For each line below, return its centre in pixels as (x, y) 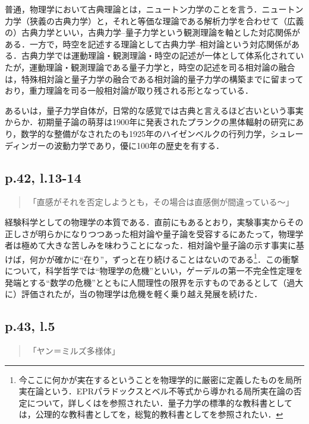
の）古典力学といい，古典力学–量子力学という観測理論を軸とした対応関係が (152, 32)
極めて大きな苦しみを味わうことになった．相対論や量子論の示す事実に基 (163, 245)
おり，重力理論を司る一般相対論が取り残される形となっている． (129, 90)
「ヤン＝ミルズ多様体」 (74, 350)
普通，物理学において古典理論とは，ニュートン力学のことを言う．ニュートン (154, 9)
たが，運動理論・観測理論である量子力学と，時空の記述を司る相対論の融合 (150, 67)
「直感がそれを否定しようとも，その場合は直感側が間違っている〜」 (161, 202)
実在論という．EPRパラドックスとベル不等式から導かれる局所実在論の (156, 391)
